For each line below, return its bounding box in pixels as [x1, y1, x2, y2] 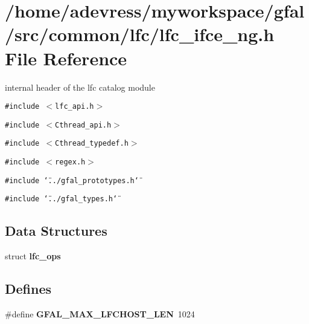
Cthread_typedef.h [55, 139, 129, 148]
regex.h [55, 158, 86, 167]
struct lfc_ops [5, 250, 61, 262]
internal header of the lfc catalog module [5, 80, 155, 93]
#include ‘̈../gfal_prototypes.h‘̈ [5, 176, 139, 185]
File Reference [5, 45, 127, 70]
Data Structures [5, 221, 107, 240]
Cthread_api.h [55, 120, 112, 129]
